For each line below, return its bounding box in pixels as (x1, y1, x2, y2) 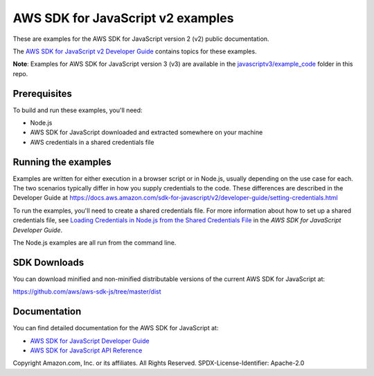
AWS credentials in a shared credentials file (30, 138, 154, 146)
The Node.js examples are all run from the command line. (12, 239, 177, 247)
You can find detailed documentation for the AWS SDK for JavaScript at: (12, 324, 219, 332)
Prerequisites (12, 87, 72, 100)
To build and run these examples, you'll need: (12, 106, 143, 114)
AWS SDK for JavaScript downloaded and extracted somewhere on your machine (30, 128, 263, 136)
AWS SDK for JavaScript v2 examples (12, 10, 234, 26)
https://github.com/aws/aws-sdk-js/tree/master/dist (12, 287, 162, 296)
